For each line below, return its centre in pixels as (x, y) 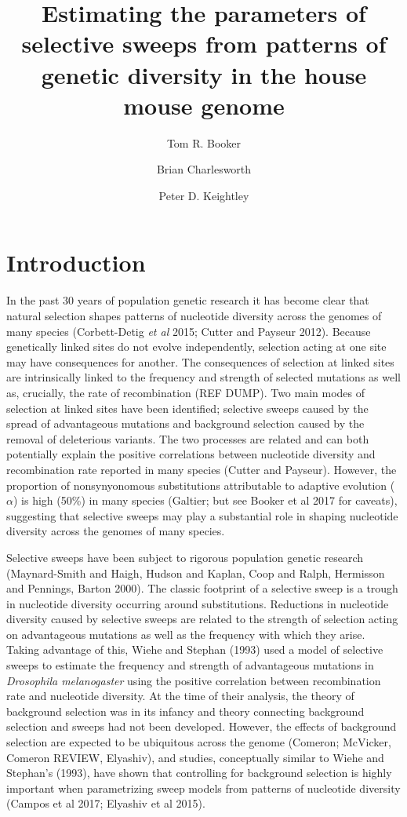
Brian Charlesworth (204, 169)
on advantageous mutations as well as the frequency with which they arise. (186, 634)
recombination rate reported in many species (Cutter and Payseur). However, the (202, 469)
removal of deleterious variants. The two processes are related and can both (188, 438)
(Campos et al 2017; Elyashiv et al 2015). (106, 803)
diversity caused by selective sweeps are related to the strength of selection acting (202, 619)
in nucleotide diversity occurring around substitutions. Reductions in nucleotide (198, 603)
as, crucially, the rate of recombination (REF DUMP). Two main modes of (186, 392)
